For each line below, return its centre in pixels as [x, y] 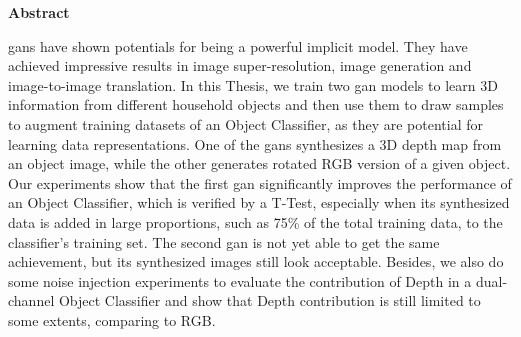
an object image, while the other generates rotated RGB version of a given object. [259, 163]
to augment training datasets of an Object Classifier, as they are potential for [245, 123]
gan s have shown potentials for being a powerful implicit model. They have [238, 45]
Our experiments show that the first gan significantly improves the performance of [260, 182]
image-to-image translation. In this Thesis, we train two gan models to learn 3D [253, 84]
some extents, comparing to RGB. [112, 319]
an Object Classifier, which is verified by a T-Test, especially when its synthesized [259, 202]
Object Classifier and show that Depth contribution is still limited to [269, 300]
